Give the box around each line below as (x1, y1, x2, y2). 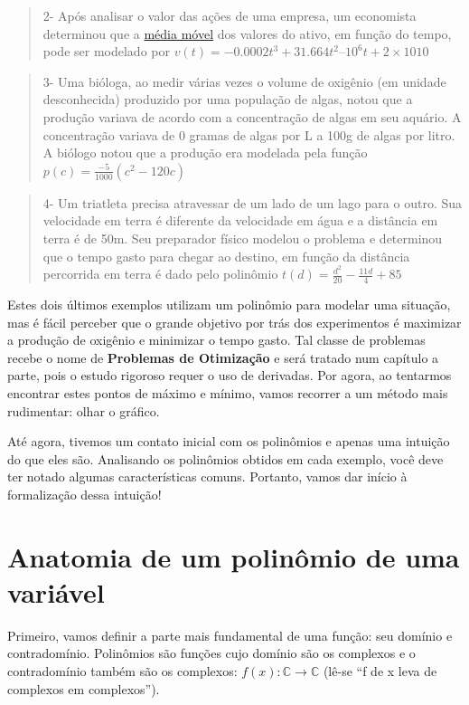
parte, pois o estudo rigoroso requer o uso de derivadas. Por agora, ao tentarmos (7, 366, 452, 385)
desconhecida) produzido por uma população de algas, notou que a (42, 90, 413, 109)
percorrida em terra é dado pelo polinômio (42, 264, 278, 283)
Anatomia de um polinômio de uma (7, 538, 460, 575)
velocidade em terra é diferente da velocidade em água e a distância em (42, 211, 438, 230)
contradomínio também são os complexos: (7, 662, 238, 681)
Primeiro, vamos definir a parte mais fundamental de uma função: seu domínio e (7, 625, 453, 644)
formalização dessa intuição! (7, 484, 162, 503)
